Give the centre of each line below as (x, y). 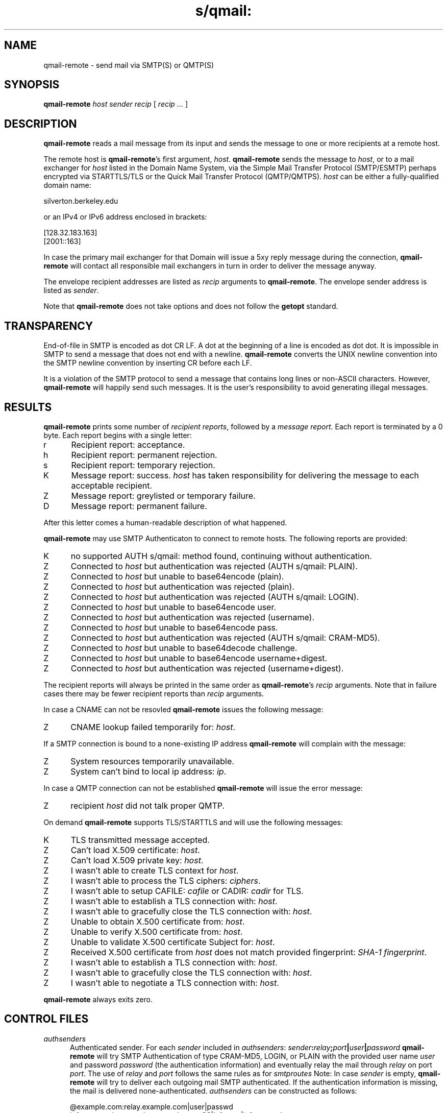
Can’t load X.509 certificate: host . (135, 850)
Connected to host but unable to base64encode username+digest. (199, 658)
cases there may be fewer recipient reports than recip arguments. (154, 693)
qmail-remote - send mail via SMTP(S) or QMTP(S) (129, 65)
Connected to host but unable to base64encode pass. (174, 627)
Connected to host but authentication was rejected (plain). (182, 586)
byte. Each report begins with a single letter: (118, 435)
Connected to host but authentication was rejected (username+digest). (207, 668)
